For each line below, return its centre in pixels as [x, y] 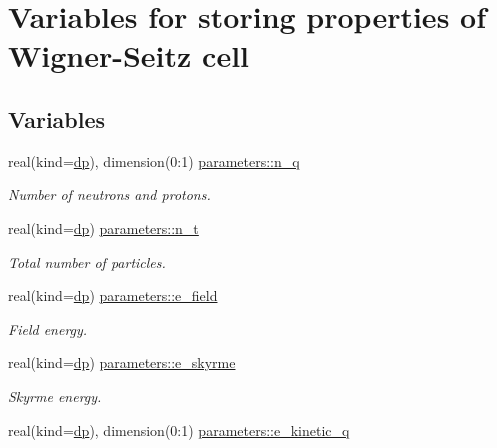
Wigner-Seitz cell [129, 55]
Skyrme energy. [55, 395]
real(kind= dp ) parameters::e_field [113, 295]
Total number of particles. [87, 261]
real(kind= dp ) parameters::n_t [103, 227]
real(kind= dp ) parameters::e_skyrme [122, 362]
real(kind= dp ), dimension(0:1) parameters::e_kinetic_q [179, 429]
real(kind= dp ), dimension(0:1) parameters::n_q [154, 160]
